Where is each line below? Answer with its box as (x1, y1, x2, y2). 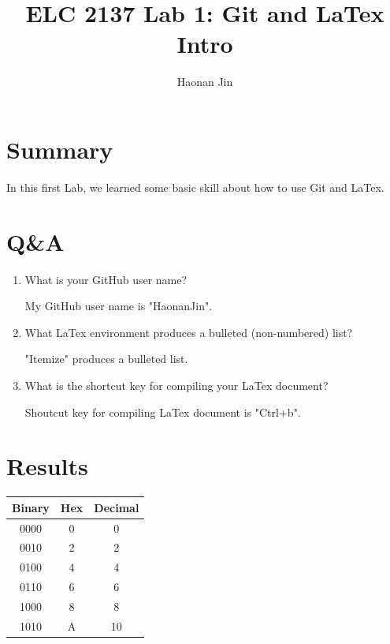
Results (6, 450, 88, 482)
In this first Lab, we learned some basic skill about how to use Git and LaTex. (6, 178, 384, 195)
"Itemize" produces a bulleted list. (24, 350, 188, 367)
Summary (6, 133, 113, 165)
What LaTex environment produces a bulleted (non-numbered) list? (24, 324, 353, 340)
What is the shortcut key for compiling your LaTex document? (24, 376, 329, 393)
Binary (12, 499, 50, 515)
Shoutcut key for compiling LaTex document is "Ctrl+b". (24, 403, 301, 420)
